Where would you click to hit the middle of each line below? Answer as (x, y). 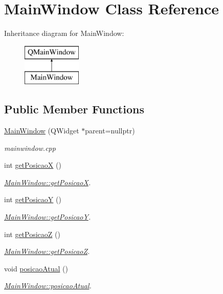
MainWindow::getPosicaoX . (48, 182)
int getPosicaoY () (33, 199)
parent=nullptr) (110, 131)
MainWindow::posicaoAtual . (48, 286)
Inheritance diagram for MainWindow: (64, 33)
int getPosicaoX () (33, 165)
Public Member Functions (74, 109)
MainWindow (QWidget (42, 131)
